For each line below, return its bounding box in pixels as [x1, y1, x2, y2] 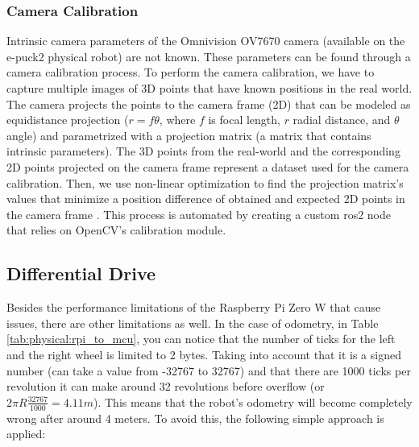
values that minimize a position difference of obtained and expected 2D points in [6, 190, 405, 207]
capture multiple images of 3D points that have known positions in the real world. [6, 80, 413, 96]
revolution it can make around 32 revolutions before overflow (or [6, 378, 325, 395]
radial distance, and [292, 111, 391, 128]
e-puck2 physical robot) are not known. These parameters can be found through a [6, 48, 411, 64]
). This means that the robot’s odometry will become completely [93, 393, 413, 410]
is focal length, [208, 111, 280, 128]
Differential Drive [6, 261, 156, 286]
